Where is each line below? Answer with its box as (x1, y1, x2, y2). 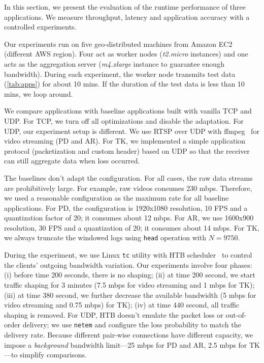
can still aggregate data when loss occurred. (4, 155, 140, 166)
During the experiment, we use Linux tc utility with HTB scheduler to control (4, 249, 252, 260)
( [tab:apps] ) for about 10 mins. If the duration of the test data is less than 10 (4, 78, 245, 89)
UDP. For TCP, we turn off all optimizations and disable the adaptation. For (4, 115, 244, 126)
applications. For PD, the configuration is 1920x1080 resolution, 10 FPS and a (4, 202, 248, 213)
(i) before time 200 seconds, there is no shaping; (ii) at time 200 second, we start (4, 269, 255, 280)
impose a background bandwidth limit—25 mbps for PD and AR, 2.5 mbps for (4, 339, 247, 350)
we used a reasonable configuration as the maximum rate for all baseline (4, 192, 229, 203)
